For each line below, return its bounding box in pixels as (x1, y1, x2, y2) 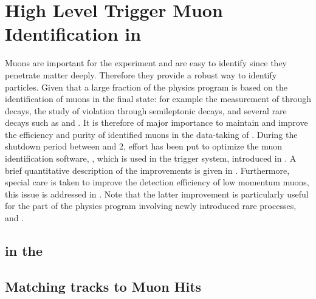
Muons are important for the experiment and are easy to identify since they (5, 57, 287, 69)
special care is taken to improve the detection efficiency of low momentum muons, (5, 176, 309, 188)
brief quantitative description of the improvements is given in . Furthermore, (5, 163, 290, 176)
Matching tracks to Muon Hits (5, 277, 202, 295)
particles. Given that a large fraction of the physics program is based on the (5, 80, 288, 93)
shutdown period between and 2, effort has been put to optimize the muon (5, 140, 283, 153)
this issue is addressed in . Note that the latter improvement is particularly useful (5, 187, 309, 200)
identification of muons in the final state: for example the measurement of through (5, 92, 311, 105)
